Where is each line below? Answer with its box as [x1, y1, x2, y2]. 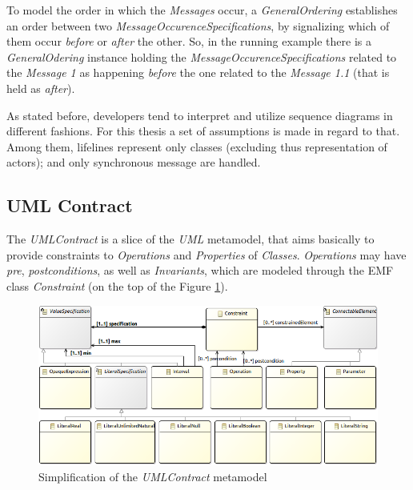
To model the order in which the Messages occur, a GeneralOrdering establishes [6, 2, 398, 18]
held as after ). [6, 79, 75, 96]
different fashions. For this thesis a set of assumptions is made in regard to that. [6, 122, 400, 139]
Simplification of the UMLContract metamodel [38, 468, 267, 485]
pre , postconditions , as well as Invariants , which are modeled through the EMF [6, 262, 394, 279]
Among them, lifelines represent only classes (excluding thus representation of [6, 138, 387, 155]
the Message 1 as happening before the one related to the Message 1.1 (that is [6, 64, 390, 81]
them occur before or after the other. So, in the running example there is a [6, 33, 371, 50]
